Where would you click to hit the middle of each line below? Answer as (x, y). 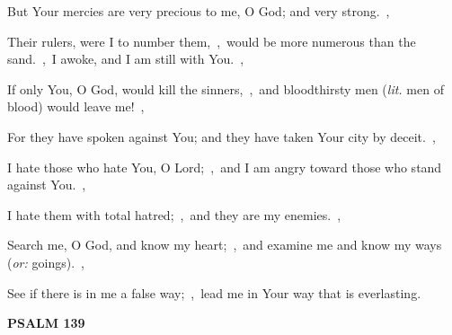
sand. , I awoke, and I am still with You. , (126, 59)
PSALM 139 (46, 323)
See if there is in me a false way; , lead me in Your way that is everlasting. (214, 292)
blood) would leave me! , (76, 106)
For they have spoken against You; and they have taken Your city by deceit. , (222, 136)
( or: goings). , (46, 262)
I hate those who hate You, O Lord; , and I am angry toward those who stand (225, 167)
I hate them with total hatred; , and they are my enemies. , (174, 214)
